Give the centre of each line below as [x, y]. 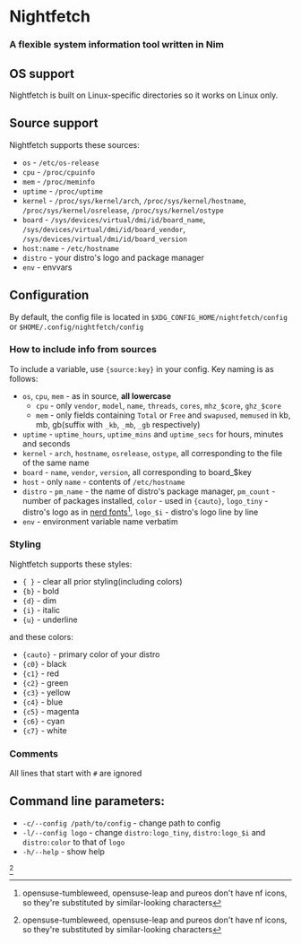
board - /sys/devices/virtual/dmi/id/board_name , [114, 219]
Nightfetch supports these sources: [75, 144]
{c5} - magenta [51, 711]
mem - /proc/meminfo [59, 181]
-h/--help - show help [64, 851]
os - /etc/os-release [60, 162]
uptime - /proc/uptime [62, 191]
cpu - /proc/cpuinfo [59, 171]
